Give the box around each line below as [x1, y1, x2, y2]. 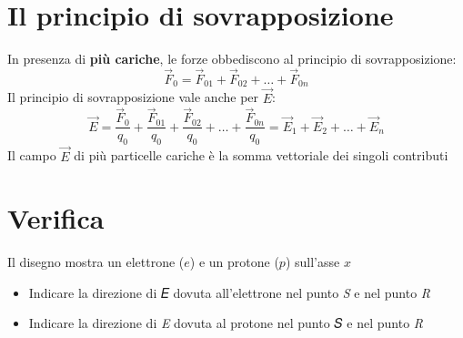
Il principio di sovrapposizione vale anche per [7, 87, 259, 107]
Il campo [7, 146, 56, 165]
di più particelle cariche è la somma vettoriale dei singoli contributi [74, 146, 448, 165]
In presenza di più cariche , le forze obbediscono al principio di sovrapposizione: [7, 49, 457, 68]
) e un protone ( [189, 252, 279, 271]
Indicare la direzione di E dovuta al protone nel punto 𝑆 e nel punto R [28, 313, 424, 333]
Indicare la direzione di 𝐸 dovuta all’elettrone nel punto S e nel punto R [28, 282, 431, 302]
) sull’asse [285, 252, 340, 271]
